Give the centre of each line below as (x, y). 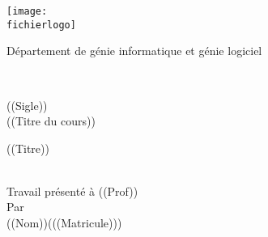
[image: (27, 11)
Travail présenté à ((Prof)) (72, 190)
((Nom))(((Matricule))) (64, 223)
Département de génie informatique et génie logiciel (134, 51)
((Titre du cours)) (51, 121)
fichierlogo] (41, 25)
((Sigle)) (27, 105)
